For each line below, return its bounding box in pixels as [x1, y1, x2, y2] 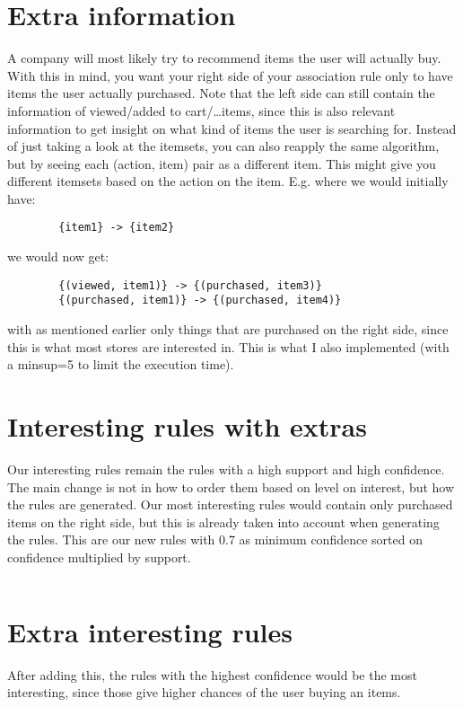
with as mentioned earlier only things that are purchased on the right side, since [7, 320, 449, 339]
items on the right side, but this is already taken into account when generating [7, 512, 440, 531]
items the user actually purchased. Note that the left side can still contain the [7, 84, 435, 102]
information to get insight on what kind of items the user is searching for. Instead [7, 119, 457, 137]
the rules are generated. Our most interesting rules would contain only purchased [7, 495, 453, 514]
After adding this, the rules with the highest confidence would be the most [7, 665, 417, 684]
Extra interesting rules [7, 613, 293, 650]
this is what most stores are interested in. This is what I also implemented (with [7, 337, 450, 356]
